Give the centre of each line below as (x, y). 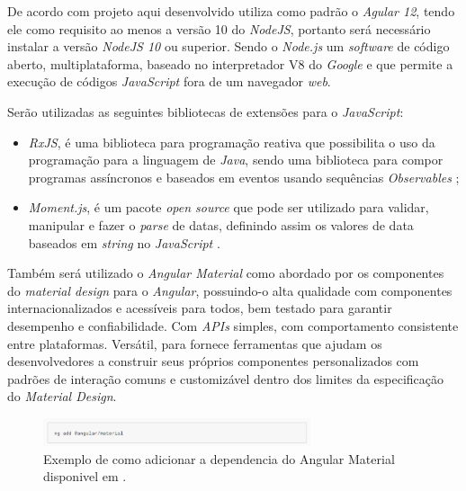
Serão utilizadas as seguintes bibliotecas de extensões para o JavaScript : (206, 111)
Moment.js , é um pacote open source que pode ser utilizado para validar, (229, 207)
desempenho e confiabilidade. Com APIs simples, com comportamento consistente (233, 325)
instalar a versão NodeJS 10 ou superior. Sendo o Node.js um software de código (229, 46)
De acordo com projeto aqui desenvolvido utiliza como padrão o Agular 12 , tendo (231, 11)
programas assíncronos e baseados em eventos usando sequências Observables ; (244, 177)
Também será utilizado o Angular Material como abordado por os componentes (226, 273)
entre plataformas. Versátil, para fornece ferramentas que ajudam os (195, 343)
